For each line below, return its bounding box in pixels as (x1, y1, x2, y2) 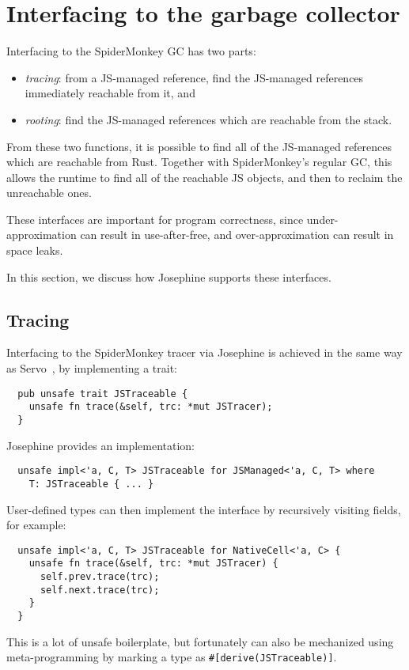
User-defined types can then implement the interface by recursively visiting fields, (6, 501, 401, 517)
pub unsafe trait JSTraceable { (17, 388, 188, 399)
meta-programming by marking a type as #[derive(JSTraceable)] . (6, 649, 337, 665)
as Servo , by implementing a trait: (6, 360, 177, 377)
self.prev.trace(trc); (40, 571, 160, 583)
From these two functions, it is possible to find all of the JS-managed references (6, 138, 392, 154)
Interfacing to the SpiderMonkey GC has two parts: (6, 43, 256, 59)
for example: (6, 517, 66, 533)
